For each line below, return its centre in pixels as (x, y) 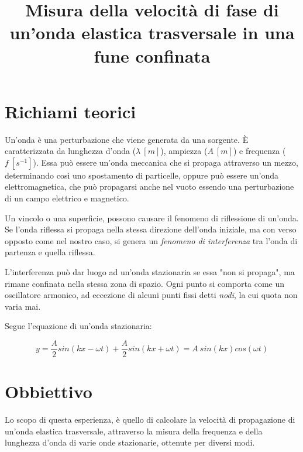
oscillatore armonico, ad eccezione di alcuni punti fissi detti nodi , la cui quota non (151, 295)
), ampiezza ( (184, 151)
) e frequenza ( (259, 151)
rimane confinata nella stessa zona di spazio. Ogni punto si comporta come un (145, 283)
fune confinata (152, 55)
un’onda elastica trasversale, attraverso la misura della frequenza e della (134, 431)
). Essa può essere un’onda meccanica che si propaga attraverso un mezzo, (166, 162)
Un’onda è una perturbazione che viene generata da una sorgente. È (127, 139)
